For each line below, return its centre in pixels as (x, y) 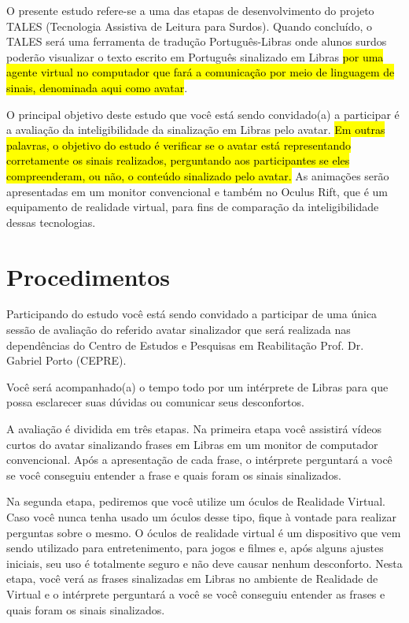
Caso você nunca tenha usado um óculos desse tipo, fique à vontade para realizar (201, 516)
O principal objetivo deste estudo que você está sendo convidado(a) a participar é (203, 114)
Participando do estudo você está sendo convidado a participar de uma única (192, 314)
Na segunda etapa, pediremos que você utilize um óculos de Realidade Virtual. (196, 501)
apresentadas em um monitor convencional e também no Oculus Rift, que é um (197, 191)
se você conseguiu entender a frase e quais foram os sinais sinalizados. (174, 475)
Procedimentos (88, 276)
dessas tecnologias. (51, 222)
